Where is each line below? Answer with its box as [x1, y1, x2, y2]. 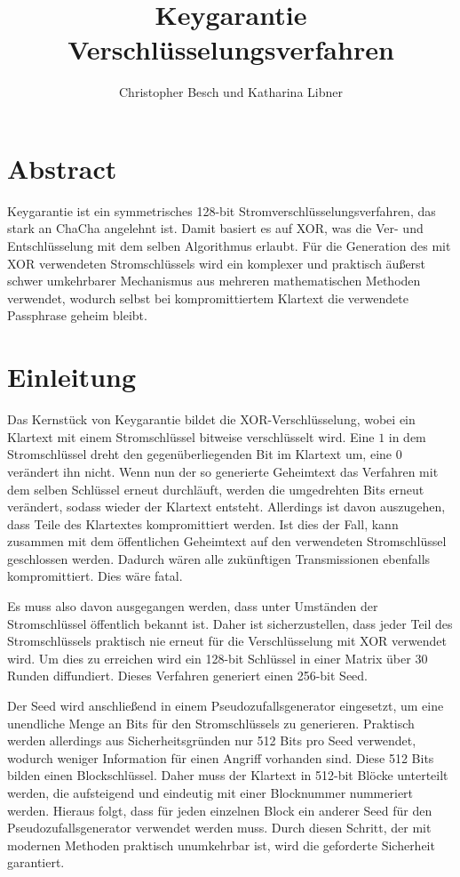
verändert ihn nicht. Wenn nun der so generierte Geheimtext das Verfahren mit [7, 462, 439, 480]
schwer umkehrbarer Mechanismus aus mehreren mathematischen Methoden [7, 271, 421, 290]
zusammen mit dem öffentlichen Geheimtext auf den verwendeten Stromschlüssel [7, 532, 447, 551]
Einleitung [7, 358, 137, 395]
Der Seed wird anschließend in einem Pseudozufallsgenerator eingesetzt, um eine [7, 696, 444, 715]
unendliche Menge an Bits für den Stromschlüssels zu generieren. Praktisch [7, 713, 415, 732]
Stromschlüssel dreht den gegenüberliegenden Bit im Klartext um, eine [7, 445, 393, 463]
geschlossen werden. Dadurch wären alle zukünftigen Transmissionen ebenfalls [7, 549, 431, 567]
